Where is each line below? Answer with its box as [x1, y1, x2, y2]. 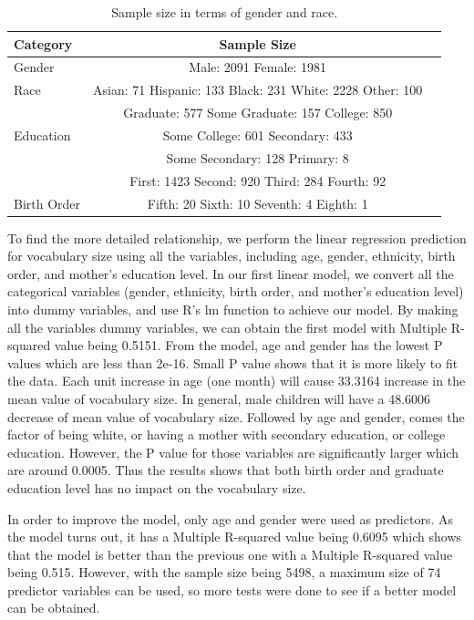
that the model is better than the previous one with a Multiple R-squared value [7, 544, 453, 563]
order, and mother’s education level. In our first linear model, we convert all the [7, 263, 454, 283]
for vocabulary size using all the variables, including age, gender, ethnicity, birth [7, 246, 456, 265]
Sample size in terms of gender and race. [111, 3, 338, 21]
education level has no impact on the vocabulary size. [7, 478, 306, 497]
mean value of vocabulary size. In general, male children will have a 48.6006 [7, 388, 431, 408]
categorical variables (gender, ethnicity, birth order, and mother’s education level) [7, 282, 464, 301]
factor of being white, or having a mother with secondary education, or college [7, 425, 446, 444]
